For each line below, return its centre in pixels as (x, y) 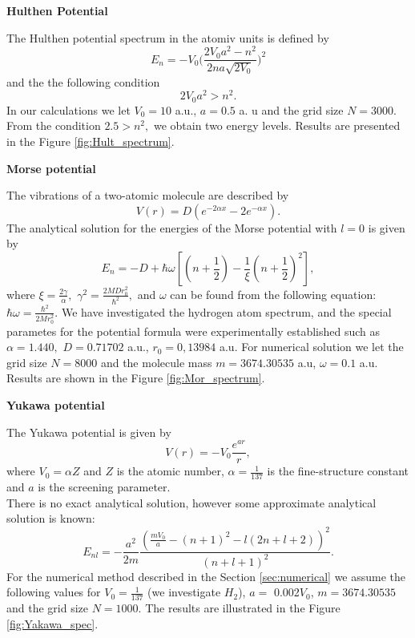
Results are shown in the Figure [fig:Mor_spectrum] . (136, 378)
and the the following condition (83, 81)
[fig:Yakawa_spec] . (52, 623)
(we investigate (184, 592)
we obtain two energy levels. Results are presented (277, 125)
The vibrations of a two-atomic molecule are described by (148, 195)
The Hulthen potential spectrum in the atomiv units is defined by (168, 37)
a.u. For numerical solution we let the (311, 347)
